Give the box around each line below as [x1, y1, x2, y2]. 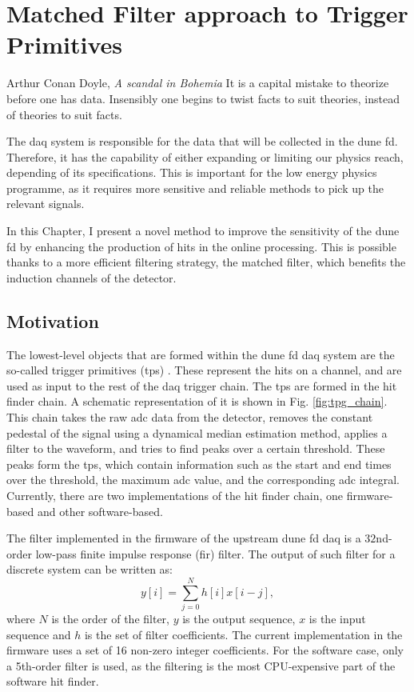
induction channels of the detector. [6, 269, 177, 286]
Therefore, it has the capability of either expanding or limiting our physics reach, [6, 148, 404, 165]
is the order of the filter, [51, 610, 169, 627]
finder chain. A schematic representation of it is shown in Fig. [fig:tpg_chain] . [6, 393, 388, 410]
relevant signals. [6, 195, 85, 212]
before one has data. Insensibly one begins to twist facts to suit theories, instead [6, 90, 400, 106]
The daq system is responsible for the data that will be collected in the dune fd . [6, 133, 398, 150]
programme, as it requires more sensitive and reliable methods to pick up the [6, 179, 384, 196]
